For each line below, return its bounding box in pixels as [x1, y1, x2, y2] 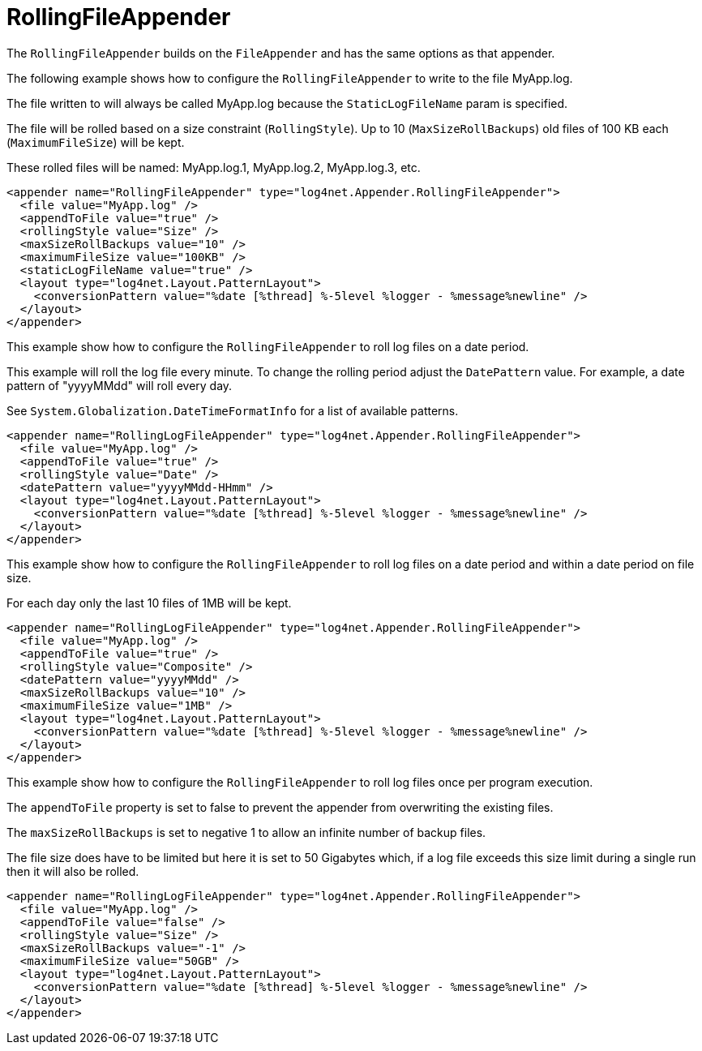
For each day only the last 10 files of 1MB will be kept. [6, 595, 292, 610]
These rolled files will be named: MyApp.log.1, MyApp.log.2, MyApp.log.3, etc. [6, 160, 421, 174]
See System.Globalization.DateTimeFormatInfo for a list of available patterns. [6, 403, 459, 418]
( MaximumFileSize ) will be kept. [6, 135, 185, 149]
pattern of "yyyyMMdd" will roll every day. [6, 378, 233, 393]
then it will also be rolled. [6, 864, 139, 878]
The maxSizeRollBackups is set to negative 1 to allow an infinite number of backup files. [6, 825, 486, 839]
